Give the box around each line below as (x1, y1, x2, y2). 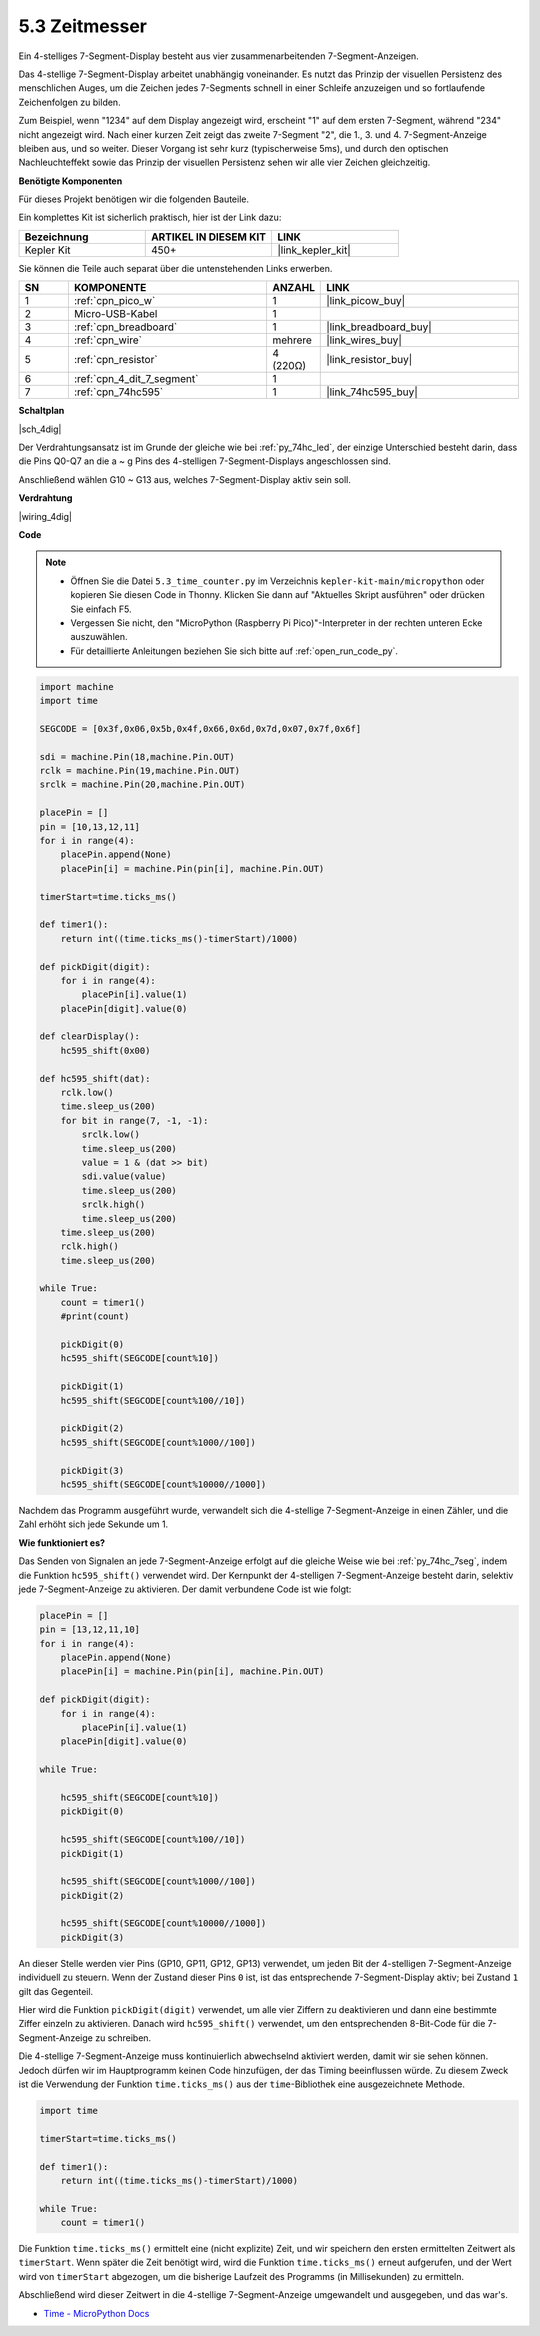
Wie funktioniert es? (18, 1536, 105, 1549)
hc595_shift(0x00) (60, 1045, 151, 1056)
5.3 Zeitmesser (18, 15, 147, 37)
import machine (39, 681, 114, 692)
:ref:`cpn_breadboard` (73, 320, 178, 334)
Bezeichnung (24, 230, 89, 244)
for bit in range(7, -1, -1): (60, 1115, 209, 1126)
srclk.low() (81, 1129, 140, 1140)
